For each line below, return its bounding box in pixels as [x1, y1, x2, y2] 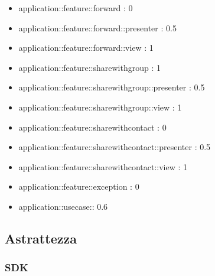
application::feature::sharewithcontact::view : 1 [18, 160, 188, 173]
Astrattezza [5, 229, 77, 247]
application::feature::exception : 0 [18, 180, 139, 193]
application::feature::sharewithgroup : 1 [18, 61, 161, 73]
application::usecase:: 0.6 [18, 200, 108, 212]
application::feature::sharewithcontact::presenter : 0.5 [18, 141, 211, 153]
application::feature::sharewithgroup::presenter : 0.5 [18, 81, 205, 93]
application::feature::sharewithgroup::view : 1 [18, 100, 182, 113]
